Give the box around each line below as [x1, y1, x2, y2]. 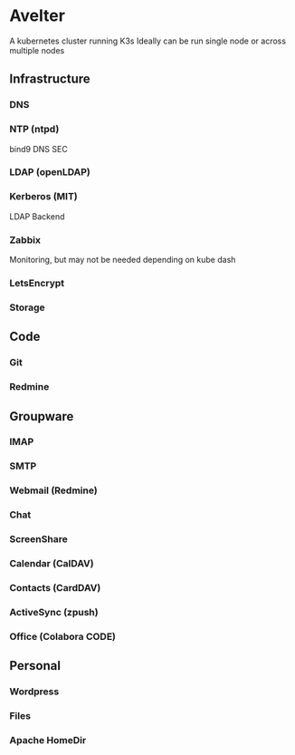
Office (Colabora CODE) [9, 630, 116, 643]
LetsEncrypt [9, 276, 65, 289]
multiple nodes [9, 44, 65, 55]
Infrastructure [9, 72, 90, 87]
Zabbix [9, 233, 41, 246]
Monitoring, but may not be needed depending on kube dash [9, 255, 236, 266]
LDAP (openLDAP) [9, 166, 90, 179]
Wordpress [9, 685, 60, 698]
